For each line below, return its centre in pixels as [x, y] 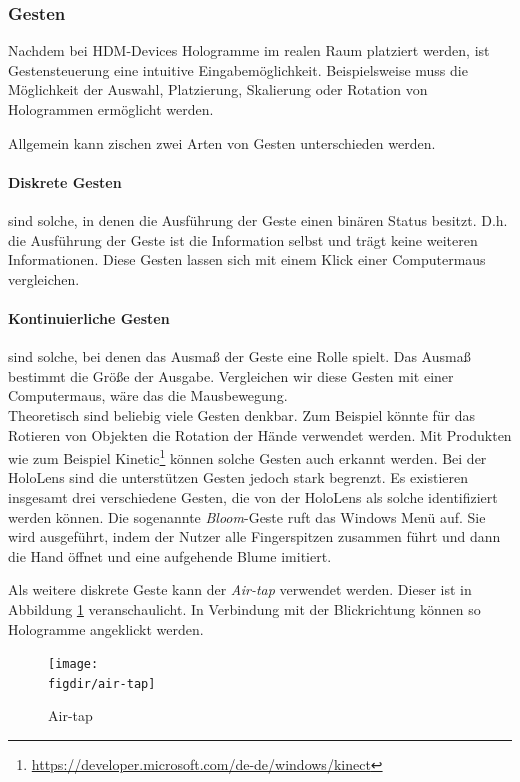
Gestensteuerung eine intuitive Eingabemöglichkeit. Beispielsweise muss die [238, 69]
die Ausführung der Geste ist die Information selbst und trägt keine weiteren [243, 239]
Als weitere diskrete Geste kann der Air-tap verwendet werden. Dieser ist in [240, 589]
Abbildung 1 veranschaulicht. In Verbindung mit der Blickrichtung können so [244, 608]
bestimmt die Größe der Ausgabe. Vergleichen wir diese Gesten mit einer [231, 375]
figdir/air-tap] [102, 683]
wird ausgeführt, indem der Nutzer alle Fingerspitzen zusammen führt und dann [254, 536]
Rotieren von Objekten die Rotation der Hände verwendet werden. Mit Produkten [260, 434]
